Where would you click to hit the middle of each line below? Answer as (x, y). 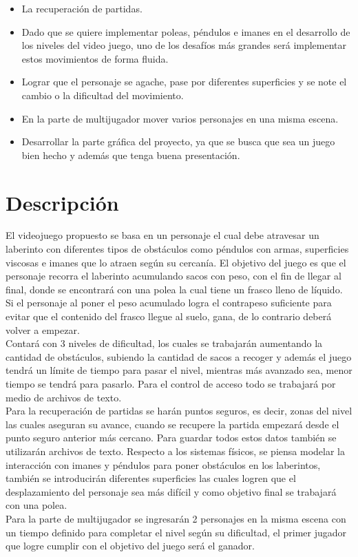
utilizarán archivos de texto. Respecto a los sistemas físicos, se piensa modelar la (175, 451)
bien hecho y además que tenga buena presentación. (131, 155)
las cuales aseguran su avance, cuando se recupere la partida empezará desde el (172, 424)
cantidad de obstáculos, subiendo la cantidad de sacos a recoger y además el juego (179, 356)
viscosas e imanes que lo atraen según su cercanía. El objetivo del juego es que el (176, 262)
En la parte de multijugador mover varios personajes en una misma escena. (180, 118)
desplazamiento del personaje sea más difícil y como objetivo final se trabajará (171, 491)
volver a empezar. (43, 329)
